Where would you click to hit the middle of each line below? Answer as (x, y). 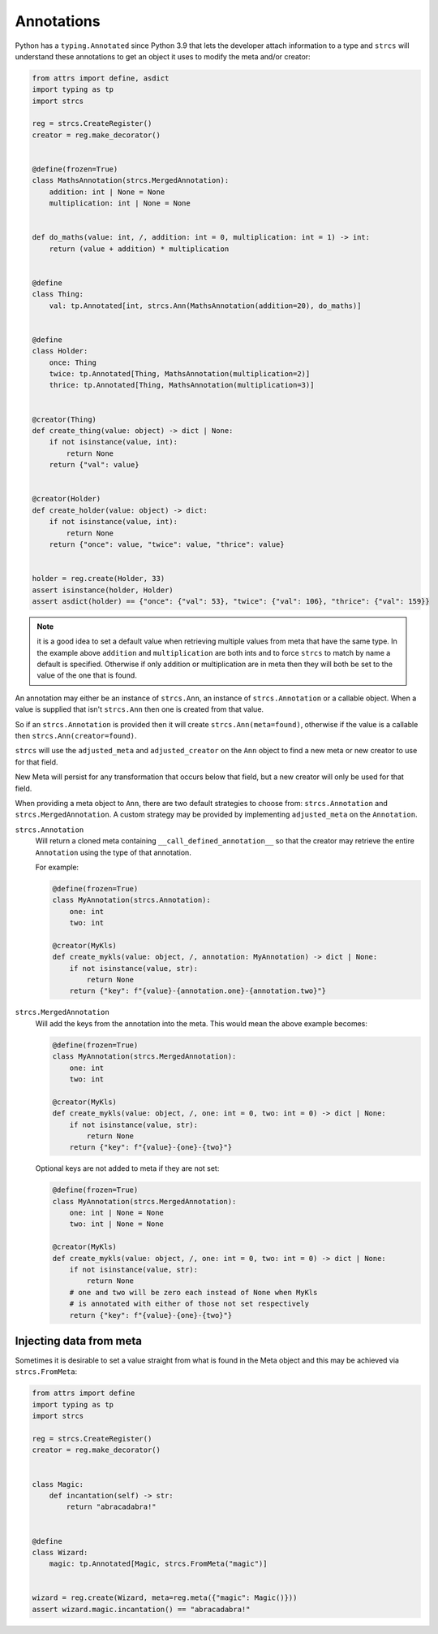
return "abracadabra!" (112, 1507)
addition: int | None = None (107, 192)
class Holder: (60, 351)
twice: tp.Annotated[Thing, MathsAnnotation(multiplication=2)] (180, 374)
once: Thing (73, 362)
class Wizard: (60, 1552)
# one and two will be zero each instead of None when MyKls (193, 1292)
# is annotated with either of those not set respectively (189, 1304)
